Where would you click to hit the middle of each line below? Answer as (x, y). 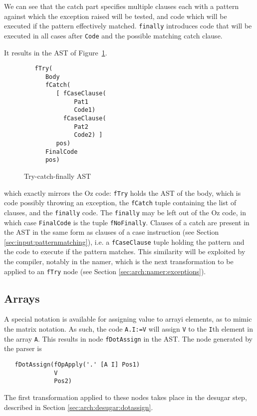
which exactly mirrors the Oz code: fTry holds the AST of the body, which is (123, 193)
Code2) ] (88, 135)
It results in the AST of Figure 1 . (56, 52)
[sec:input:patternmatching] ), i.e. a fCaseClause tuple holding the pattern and (124, 241)
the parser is (23, 348)
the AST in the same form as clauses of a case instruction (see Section (112, 232)
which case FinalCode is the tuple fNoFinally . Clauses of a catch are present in (127, 222)
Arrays (22, 298)
